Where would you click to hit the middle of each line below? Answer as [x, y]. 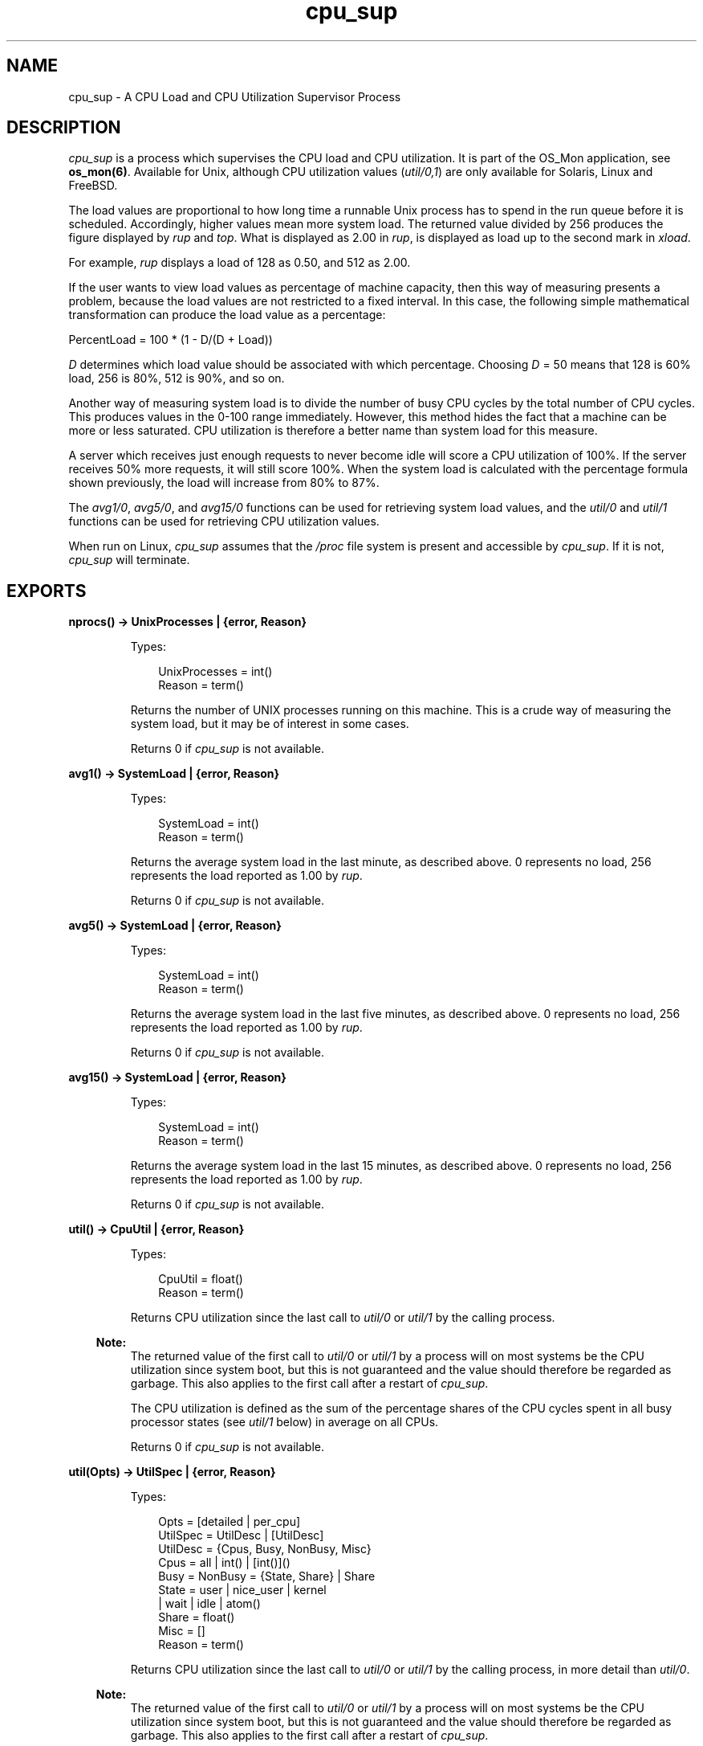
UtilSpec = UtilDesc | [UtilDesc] [241, 1535]
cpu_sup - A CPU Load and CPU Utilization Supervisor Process [235, 96]
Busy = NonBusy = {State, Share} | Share [267, 1576]
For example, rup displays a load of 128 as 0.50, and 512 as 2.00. [240, 263]
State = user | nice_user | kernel [242, 1590]
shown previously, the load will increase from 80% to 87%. [224, 483]
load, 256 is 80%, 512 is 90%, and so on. [177, 378]
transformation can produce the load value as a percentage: [227, 315]
